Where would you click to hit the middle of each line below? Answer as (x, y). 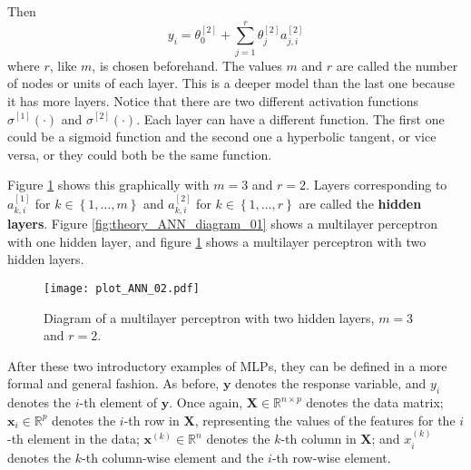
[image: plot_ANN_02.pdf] (122, 288)
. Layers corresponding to (377, 185)
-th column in (319, 439)
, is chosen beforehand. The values (187, 65)
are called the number (397, 65)
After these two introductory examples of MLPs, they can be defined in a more (227, 365)
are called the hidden (360, 203)
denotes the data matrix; (375, 402)
